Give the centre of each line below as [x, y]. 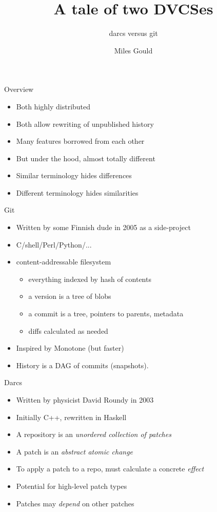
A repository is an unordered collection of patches [94, 434]
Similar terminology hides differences [74, 175]
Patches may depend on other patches [75, 503]
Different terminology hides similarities [77, 192]
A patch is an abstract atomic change [75, 451]
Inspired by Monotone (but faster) [70, 348]
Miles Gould [133, 50]
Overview [19, 89]
